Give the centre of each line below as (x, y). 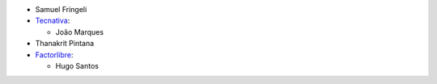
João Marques (80, 31)
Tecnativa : (53, 21)
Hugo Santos (77, 65)
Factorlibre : (54, 55)
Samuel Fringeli (61, 9)
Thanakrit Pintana (65, 44)
